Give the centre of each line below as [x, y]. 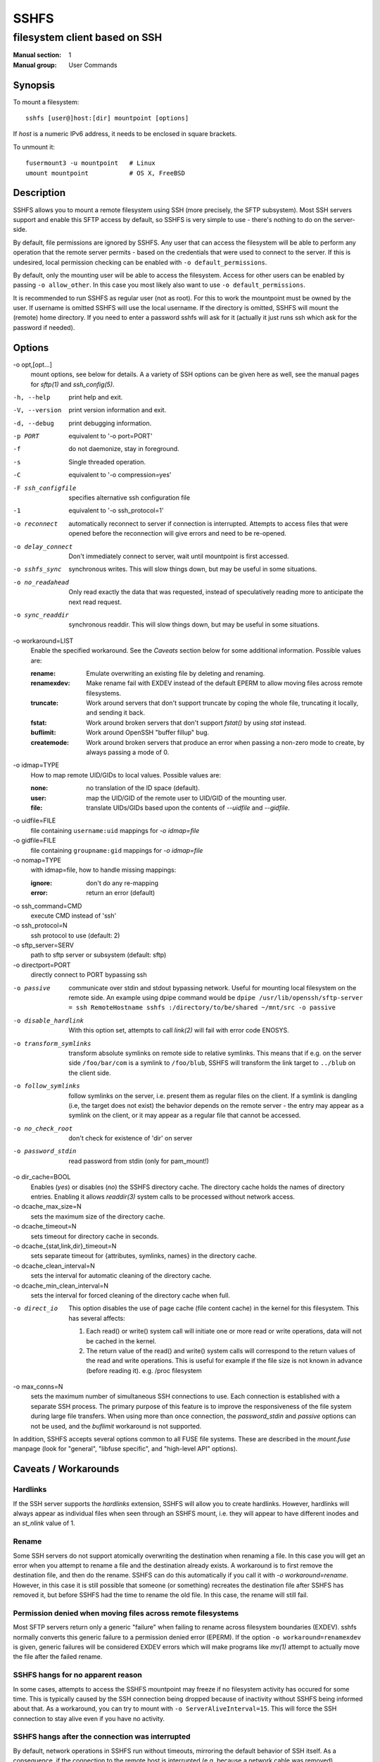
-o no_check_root [43, 1128]
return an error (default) [121, 893]
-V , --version [37, 410]
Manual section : [37, 55]
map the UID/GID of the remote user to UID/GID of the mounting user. [186, 798]
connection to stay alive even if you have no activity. [89, 1718]
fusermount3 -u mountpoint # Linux [91, 163]
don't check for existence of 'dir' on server [131, 1138]
